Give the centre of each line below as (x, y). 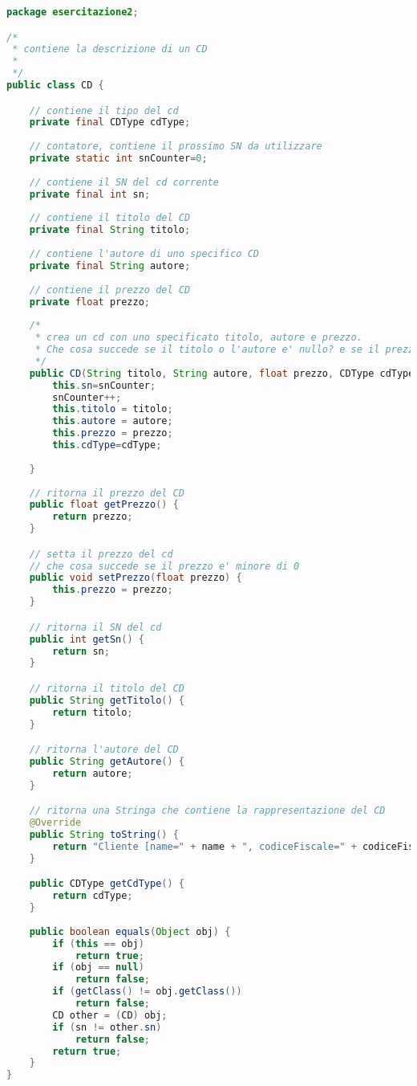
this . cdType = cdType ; (107, 445)
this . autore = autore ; (113, 421)
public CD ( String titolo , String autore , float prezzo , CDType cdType (222, 373)
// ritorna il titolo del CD (107, 688)
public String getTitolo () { (107, 700)
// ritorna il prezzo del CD (107, 493)
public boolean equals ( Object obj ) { (130, 931)
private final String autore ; (110, 265)
